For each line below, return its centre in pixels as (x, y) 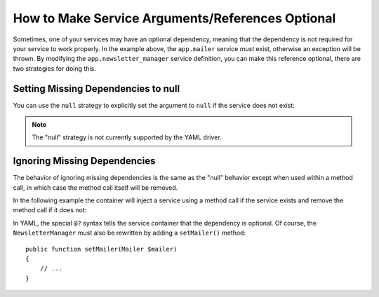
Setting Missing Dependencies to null (97, 89)
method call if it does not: (50, 210)
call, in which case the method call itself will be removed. (95, 187)
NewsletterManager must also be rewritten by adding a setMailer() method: (129, 233)
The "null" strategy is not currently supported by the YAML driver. (127, 137)
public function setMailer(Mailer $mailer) (101, 249)
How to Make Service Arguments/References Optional (174, 18)
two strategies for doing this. (54, 68)
